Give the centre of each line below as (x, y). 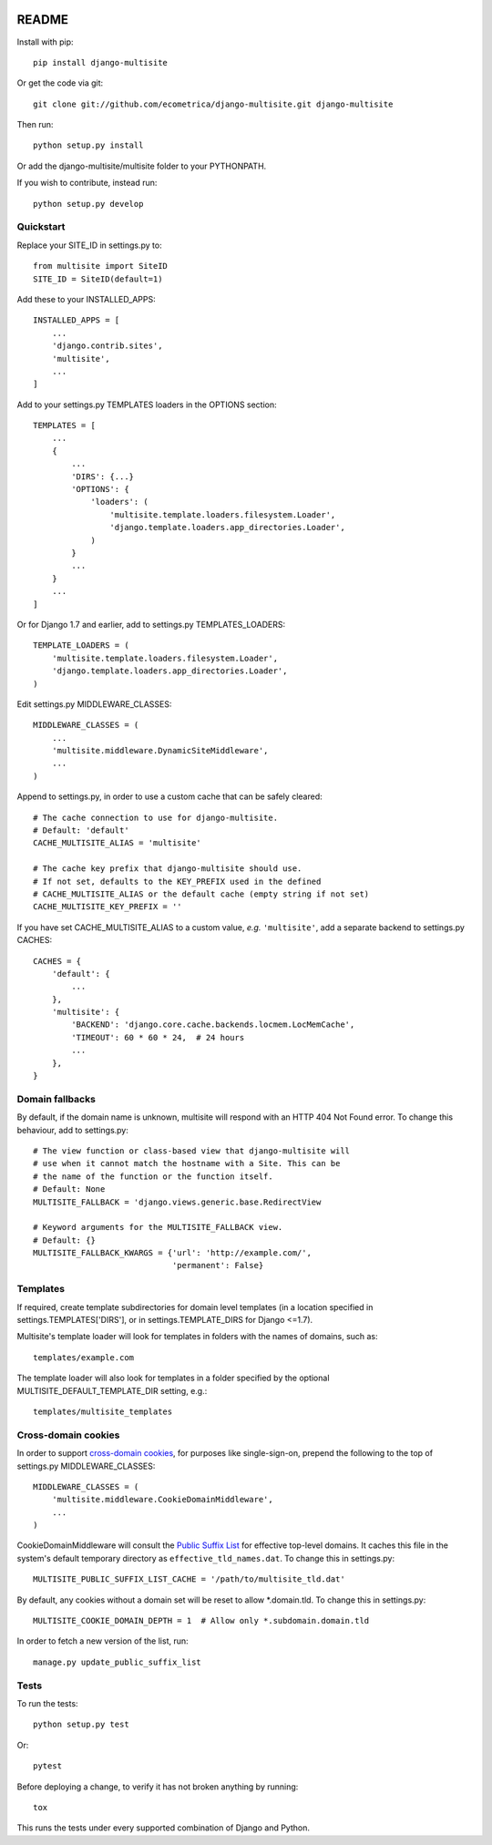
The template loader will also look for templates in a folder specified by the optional (173, 1378)
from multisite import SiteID (101, 266)
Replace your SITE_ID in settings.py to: (90, 245)
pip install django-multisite (101, 62)
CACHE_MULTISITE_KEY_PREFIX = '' (108, 907)
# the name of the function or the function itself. (153, 1176)
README (42, 20)
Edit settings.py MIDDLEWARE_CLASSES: (94, 704)
